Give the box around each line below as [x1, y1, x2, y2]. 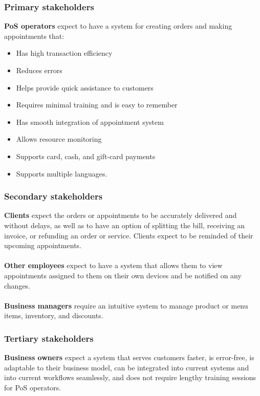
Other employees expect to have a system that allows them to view [4, 260, 223, 271]
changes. [4, 280, 31, 291]
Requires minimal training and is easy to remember [16, 99, 178, 110]
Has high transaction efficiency [16, 48, 113, 58]
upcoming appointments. [4, 240, 81, 251]
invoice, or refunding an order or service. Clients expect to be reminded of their [4, 230, 253, 240]
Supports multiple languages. [16, 168, 107, 179]
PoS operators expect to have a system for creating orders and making [4, 20, 232, 31]
